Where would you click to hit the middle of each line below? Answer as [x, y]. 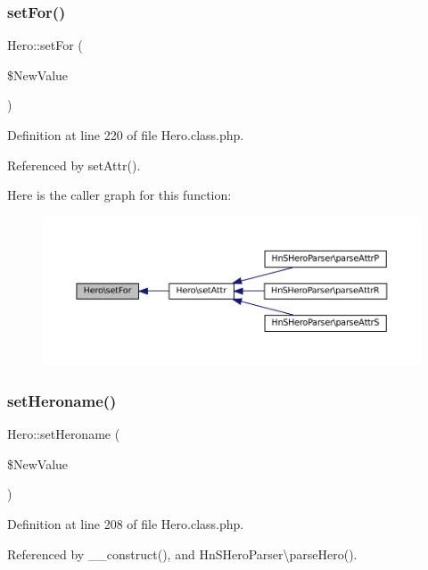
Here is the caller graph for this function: [119, 195]
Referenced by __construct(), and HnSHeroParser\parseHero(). [182, 553]
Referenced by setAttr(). [74, 165]
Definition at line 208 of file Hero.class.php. [126, 524]
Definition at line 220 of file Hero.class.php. [126, 135]
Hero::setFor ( [45, 45]
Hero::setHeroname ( [64, 434]
